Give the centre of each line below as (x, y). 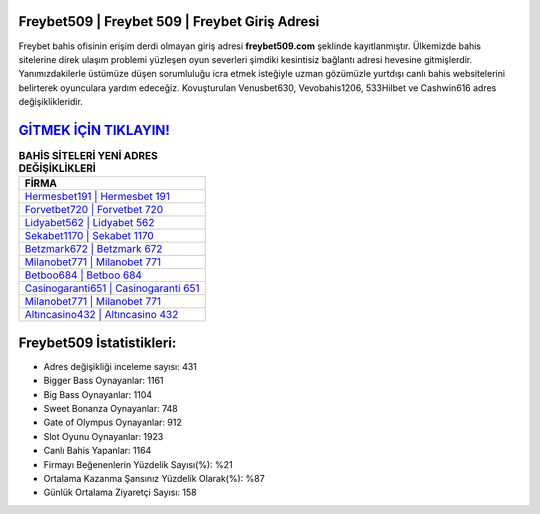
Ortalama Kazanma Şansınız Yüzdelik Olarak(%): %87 (154, 478)
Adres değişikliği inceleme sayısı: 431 (120, 366)
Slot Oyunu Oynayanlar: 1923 (103, 436)
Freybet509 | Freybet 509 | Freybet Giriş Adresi (169, 21)
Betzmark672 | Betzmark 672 (93, 249)
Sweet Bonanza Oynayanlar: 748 (111, 409)
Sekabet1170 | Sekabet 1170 (89, 236)
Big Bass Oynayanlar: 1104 (98, 394)
